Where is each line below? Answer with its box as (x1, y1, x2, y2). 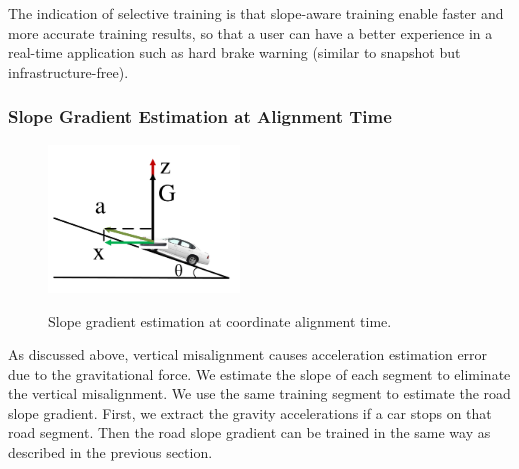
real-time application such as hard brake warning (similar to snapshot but (8, 42, 461, 63)
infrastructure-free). (8, 61, 129, 82)
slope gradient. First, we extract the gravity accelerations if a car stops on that (8, 402, 492, 423)
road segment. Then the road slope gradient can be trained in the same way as (8, 422, 491, 443)
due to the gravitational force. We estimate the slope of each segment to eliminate (8, 363, 511, 384)
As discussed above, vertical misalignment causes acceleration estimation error (8, 344, 488, 365)
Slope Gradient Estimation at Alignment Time (8, 104, 392, 129)
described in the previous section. (8, 442, 213, 463)
